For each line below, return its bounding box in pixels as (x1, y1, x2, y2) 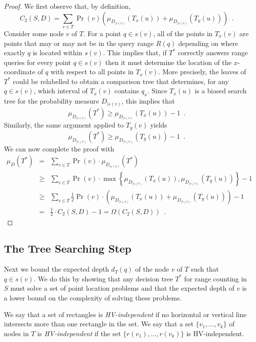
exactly (4, 47, 25, 58)
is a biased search (195, 85, 247, 96)
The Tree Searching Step (4, 241, 132, 256)
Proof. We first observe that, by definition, (4, 1, 131, 11)
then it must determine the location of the (105, 57, 232, 67)
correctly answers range (177, 47, 248, 58)
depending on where (178, 38, 238, 48)
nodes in (4, 328, 29, 338)
